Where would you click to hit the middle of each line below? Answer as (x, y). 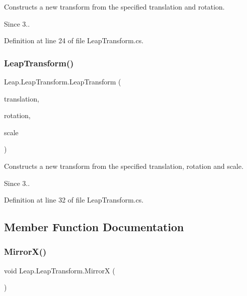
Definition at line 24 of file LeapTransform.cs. (74, 40)
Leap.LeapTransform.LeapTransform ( (63, 81)
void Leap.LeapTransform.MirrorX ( (60, 270)
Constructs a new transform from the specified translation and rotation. (114, 7)
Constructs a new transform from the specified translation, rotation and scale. (124, 166)
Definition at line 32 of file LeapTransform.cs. (74, 200)
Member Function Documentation (94, 227)
